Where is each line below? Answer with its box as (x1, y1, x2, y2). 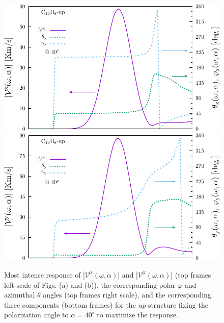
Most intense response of (4, 269, 81, 280)
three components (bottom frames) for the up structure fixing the (4, 299, 208, 310)
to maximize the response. (97, 309, 178, 320)
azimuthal (4, 289, 35, 300)
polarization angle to (4, 309, 69, 320)
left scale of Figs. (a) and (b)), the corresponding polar (4, 279, 176, 290)
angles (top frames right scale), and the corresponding (43, 289, 211, 300)
